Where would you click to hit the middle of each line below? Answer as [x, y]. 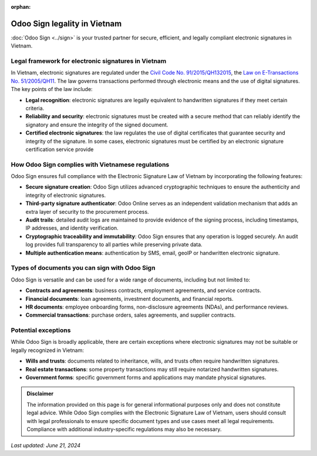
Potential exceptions [41, 330]
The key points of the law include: [52, 89]
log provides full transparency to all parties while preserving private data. [114, 244]
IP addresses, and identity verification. [72, 228]
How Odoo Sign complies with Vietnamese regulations [90, 165]
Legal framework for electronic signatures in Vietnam [89, 61]
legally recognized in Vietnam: [48, 350]
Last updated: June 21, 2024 [46, 445]
